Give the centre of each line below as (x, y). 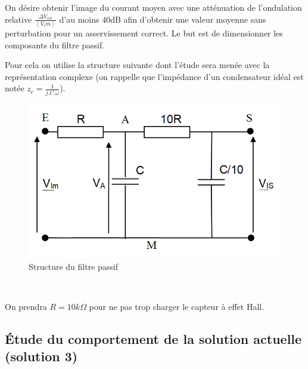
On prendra (26, 306)
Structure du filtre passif (74, 266)
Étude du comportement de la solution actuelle (153, 338)
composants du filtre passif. (55, 44)
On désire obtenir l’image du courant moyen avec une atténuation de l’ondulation (153, 7)
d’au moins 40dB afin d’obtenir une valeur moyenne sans (163, 19)
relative (18, 19)
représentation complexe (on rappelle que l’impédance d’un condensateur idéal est (154, 76)
